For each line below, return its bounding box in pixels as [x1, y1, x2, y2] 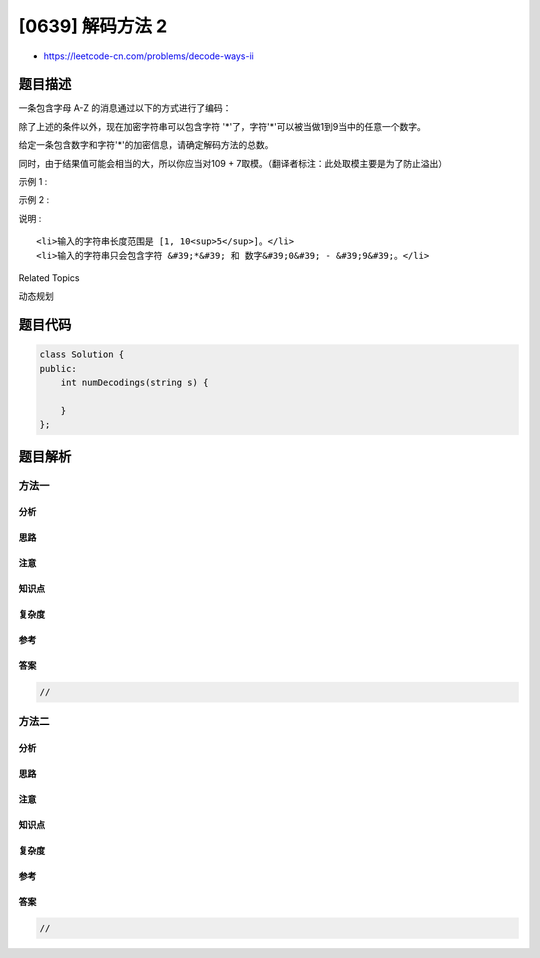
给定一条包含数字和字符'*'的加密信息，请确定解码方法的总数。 [18, 139, 274, 151]
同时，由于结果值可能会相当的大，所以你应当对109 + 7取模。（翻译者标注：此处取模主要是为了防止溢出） [18, 157, 448, 169]
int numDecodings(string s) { [60, 377, 209, 389]
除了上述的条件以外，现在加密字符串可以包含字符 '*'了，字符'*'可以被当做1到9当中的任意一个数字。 [18, 120, 427, 132]
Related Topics [18, 271, 80, 284]
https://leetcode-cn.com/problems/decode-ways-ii [43, 50, 254, 62]
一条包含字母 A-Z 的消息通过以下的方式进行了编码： [18, 102, 232, 114]
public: [39, 363, 77, 374]
